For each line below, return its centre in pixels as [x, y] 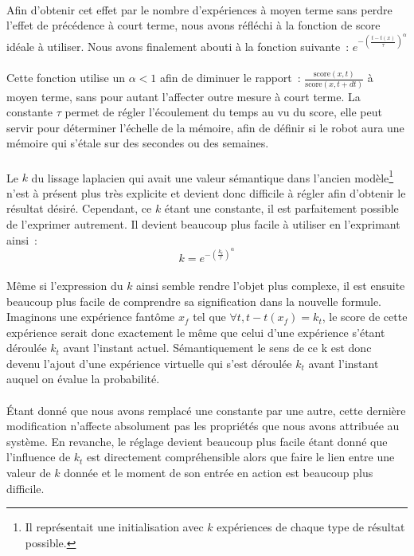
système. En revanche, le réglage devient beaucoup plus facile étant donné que [197, 441]
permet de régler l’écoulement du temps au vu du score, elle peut [223, 112]
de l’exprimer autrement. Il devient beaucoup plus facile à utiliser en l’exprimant [203, 224]
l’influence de [39, 457]
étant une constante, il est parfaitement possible [281, 208]
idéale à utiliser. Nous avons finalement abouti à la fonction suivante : [178, 46]
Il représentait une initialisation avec [114, 527]
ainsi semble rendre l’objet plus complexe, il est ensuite [271, 285]
